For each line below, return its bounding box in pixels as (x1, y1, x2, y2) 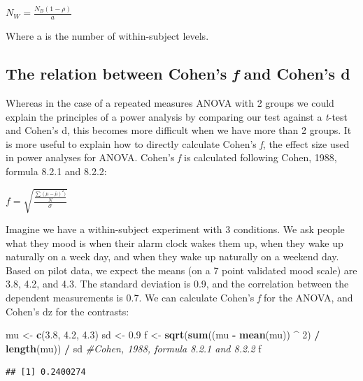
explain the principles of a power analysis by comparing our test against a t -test (6, 109, 348, 124)
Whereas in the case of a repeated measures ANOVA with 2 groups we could (6, 95, 334, 110)
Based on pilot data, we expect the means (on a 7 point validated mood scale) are (6, 262, 357, 277)
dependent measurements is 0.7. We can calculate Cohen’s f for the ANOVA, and (6, 290, 353, 305)
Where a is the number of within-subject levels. (6, 29, 209, 43)
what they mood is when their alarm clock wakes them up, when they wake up (6, 235, 343, 250)
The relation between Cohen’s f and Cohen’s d (6, 63, 350, 84)
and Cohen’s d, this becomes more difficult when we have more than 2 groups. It (6, 123, 352, 137)
